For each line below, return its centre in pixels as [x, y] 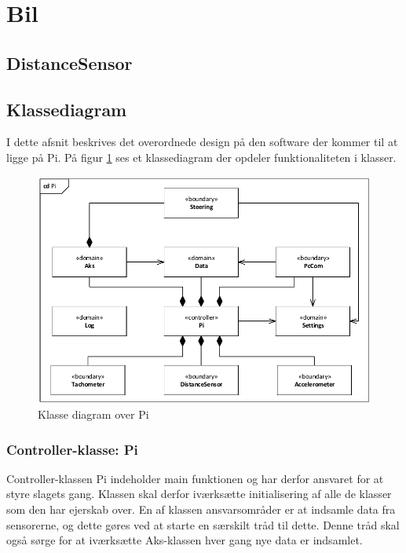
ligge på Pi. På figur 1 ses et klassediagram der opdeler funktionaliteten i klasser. [201, 157]
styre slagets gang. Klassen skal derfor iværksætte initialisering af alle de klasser [199, 494]
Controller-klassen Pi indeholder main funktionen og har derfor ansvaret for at [195, 478]
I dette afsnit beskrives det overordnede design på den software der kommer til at [202, 142]
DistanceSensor [69, 62]
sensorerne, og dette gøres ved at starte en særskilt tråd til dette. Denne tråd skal [203, 524]
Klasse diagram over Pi [93, 414]
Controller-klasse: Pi [72, 449]
